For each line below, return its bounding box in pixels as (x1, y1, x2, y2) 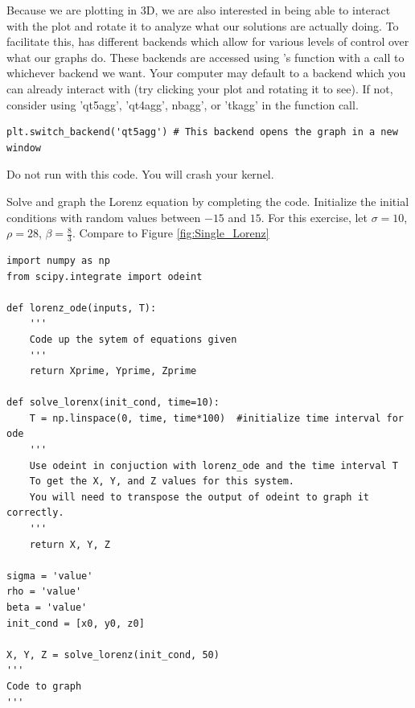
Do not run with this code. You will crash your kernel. (6, 166, 274, 183)
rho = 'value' (6, 586, 82, 598)
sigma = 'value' (6, 570, 93, 582)
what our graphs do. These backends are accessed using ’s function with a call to (6, 48, 405, 65)
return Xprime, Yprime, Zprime (29, 365, 197, 377)
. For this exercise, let (261, 208, 368, 225)
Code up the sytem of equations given (29, 333, 237, 345)
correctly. (6, 507, 64, 519)
